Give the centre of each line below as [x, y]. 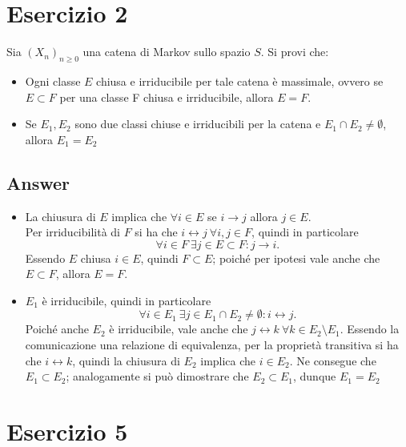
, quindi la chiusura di [126, 360]
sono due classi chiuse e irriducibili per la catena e [198, 124]
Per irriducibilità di [72, 232]
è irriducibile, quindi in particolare [127, 300]
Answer [38, 182]
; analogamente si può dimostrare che [157, 376]
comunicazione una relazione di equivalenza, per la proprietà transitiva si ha [212, 345]
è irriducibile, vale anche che [179, 329]
